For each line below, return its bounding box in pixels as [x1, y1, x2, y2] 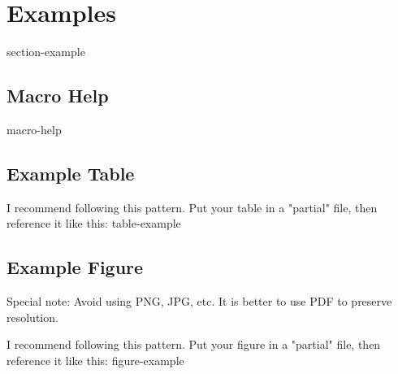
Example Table [6, 160, 135, 185]
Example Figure [6, 254, 144, 280]
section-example [6, 43, 85, 60]
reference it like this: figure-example [6, 351, 184, 368]
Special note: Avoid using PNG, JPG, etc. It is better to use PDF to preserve [6, 293, 392, 310]
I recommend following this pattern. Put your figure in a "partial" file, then [6, 336, 381, 353]
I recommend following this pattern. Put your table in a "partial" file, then [6, 198, 378, 215]
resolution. [6, 308, 58, 325]
